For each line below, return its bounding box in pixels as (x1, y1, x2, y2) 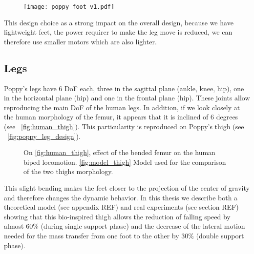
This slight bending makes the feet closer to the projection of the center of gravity (4, 182, 250, 193)
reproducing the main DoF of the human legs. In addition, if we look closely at (4, 102, 240, 112)
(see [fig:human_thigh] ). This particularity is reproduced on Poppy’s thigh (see (4, 121, 244, 132)
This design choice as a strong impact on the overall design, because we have (4, 17, 233, 27)
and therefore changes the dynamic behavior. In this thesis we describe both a (4, 192, 238, 202)
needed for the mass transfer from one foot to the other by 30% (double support (4, 230, 244, 240)
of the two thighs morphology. (23, 166, 113, 176)
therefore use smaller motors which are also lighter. (4, 36, 157, 46)
